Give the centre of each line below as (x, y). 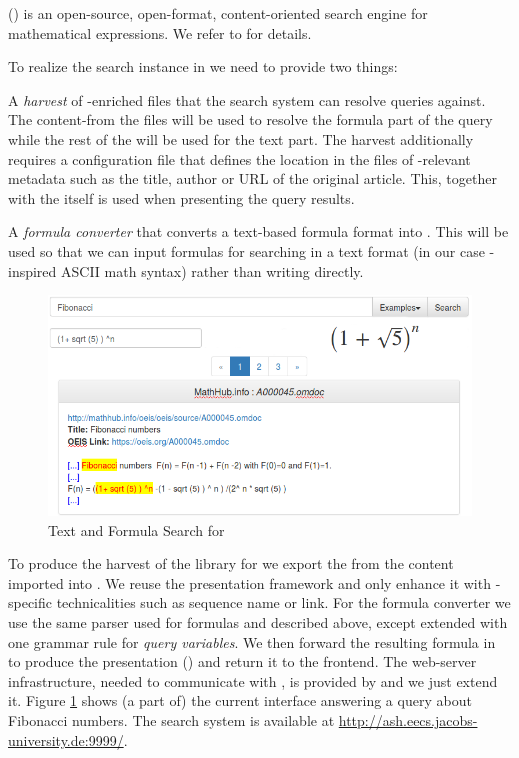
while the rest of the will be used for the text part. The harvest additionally (241, 138)
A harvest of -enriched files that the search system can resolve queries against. (247, 99)
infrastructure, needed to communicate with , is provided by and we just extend (253, 680)
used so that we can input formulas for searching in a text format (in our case (246, 250)
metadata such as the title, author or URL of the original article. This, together (252, 178)
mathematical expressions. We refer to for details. (160, 32)
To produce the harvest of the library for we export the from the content (231, 563)
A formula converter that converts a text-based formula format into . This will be (258, 231)
